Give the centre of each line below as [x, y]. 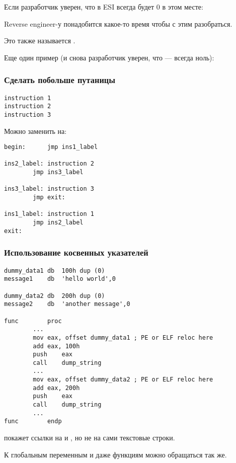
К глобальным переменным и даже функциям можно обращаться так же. [115, 454]
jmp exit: [49, 198]
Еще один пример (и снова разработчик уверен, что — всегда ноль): [109, 57]
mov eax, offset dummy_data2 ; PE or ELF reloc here [123, 380]
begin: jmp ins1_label [51, 147]
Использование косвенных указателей [76, 252]
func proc [33, 321]
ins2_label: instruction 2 [49, 164]
